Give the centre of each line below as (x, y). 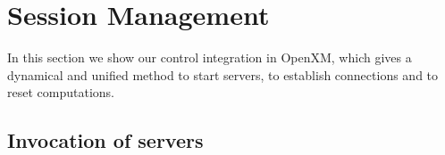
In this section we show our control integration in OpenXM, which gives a (210, 57)
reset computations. (61, 92)
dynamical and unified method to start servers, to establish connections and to (223, 74)
